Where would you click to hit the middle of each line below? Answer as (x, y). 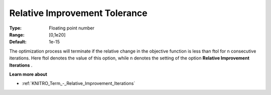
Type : (16, 28)
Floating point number (72, 28)
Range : (17, 34)
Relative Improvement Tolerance (78, 13)
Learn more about (28, 74)
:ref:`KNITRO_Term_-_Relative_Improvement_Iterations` (79, 83)
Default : (18, 42)
